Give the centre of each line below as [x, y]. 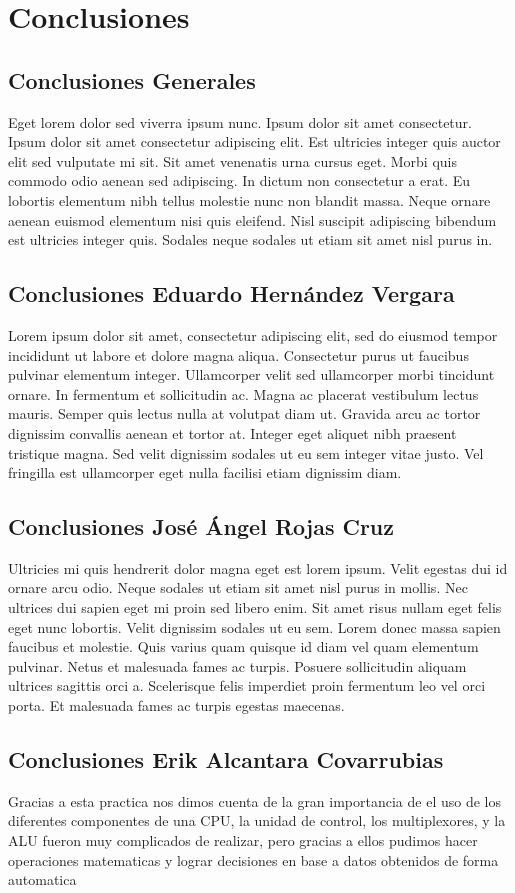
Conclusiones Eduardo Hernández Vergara [231, 293]
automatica [42, 879]
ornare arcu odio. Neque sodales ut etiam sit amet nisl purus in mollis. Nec [238, 587]
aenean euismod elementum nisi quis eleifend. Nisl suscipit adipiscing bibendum [252, 219]
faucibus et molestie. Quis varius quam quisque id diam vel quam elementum [243, 646]
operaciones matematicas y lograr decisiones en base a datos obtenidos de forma [253, 859]
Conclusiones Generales [132, 79]
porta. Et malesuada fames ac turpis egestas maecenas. [176, 705]
